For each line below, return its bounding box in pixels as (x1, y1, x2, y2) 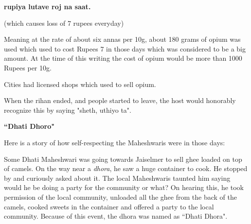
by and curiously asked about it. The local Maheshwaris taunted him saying (4, 172, 231, 183)
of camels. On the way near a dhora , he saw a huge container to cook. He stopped (4, 163, 248, 173)
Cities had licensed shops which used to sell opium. (4, 79, 156, 89)
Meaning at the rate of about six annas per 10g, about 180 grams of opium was (4, 34, 241, 44)
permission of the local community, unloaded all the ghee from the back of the (4, 191, 237, 202)
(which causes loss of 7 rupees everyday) (4, 17, 124, 28)
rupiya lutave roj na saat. (4, 1, 91, 11)
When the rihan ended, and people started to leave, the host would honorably (4, 95, 236, 105)
